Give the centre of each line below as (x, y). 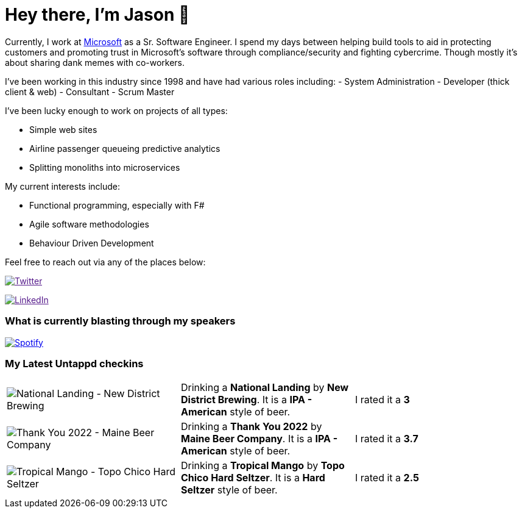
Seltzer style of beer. (229, 490)
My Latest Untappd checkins (74, 363)
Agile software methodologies (89, 224)
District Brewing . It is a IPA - (246, 400)
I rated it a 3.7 (386, 439)
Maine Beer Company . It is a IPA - (259, 439)
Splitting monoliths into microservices (105, 167)
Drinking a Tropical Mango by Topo (263, 466)
